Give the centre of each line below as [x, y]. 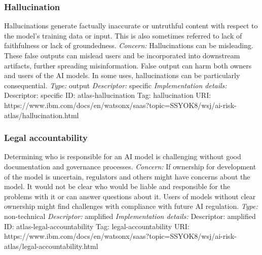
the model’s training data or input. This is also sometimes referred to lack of [123, 35]
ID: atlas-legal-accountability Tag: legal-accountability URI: [97, 226]
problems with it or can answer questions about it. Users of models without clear [130, 196]
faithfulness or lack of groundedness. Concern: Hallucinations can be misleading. [129, 45]
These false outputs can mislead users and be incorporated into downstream [122, 55]
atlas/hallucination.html [42, 115]
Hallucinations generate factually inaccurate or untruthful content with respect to [131, 26]
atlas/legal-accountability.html [51, 246]
